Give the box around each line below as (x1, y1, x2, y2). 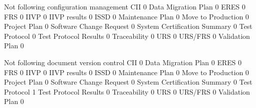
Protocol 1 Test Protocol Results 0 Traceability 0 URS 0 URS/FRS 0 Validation (4, 86, 250, 97)
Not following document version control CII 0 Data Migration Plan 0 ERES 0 (4, 57, 242, 67)
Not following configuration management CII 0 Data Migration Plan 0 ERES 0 (4, 1, 246, 11)
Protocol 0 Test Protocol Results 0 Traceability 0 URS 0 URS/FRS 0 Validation (4, 30, 250, 41)
